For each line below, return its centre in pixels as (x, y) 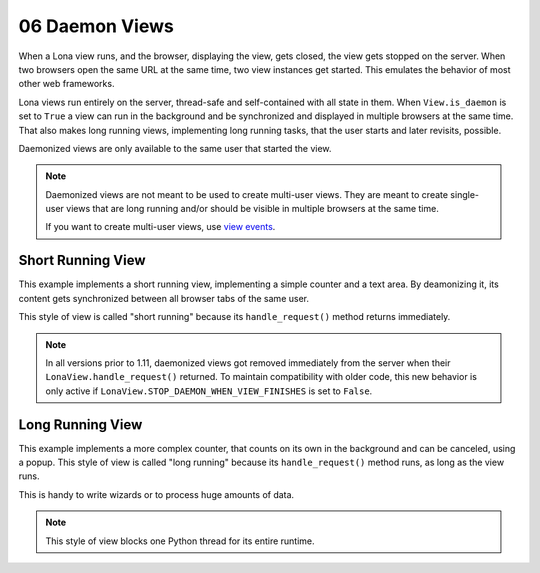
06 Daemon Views (96, 26)
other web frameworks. (66, 84)
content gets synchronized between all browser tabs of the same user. (164, 298)
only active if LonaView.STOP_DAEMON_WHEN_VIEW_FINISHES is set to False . (209, 391)
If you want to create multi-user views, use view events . (160, 227)
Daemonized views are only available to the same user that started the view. (175, 148)
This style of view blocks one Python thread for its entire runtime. (180, 541)
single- (465, 194)
